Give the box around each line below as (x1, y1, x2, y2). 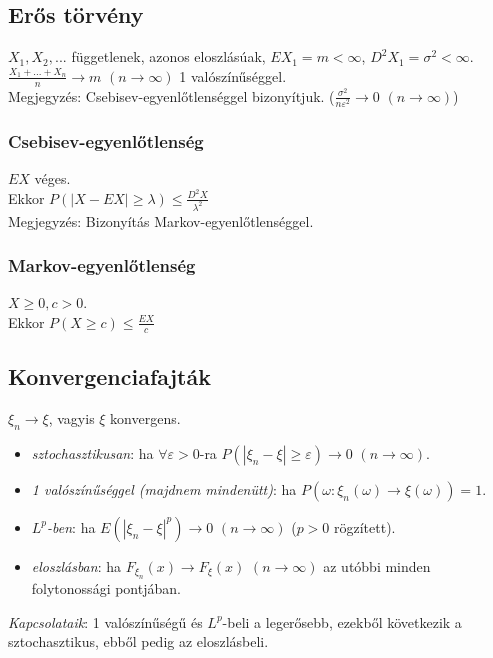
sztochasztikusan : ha (31, 442, 154, 463)
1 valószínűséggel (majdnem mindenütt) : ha (31, 478, 297, 499)
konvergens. (110, 407, 181, 428)
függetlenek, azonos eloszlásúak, (71, 46, 266, 67)
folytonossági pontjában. (31, 578, 181, 599)
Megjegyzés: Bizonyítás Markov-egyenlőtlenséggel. (8, 210, 314, 231)
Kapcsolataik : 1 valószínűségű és (8, 611, 203, 632)
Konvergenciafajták (8, 361, 211, 392)
